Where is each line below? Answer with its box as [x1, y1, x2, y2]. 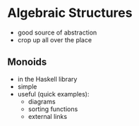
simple [17, 82, 37, 91]
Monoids [7, 56, 47, 68]
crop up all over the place [17, 35, 92, 44]
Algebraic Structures [7, 5, 133, 21]
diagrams [28, 97, 56, 106]
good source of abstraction [17, 28, 97, 37]
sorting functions [28, 104, 78, 113]
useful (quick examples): [17, 89, 90, 98]
